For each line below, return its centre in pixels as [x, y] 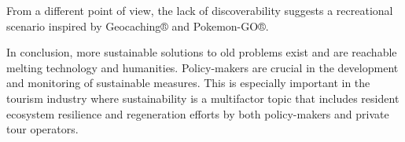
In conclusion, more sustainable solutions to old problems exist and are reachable [202, 52]
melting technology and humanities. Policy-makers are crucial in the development [202, 67]
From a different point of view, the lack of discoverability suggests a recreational [200, 10]
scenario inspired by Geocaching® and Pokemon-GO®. [138, 25]
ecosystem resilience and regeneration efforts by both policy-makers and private [198, 113]
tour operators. [42, 129]
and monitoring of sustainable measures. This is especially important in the [188, 83]
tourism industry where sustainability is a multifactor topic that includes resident [203, 98]
